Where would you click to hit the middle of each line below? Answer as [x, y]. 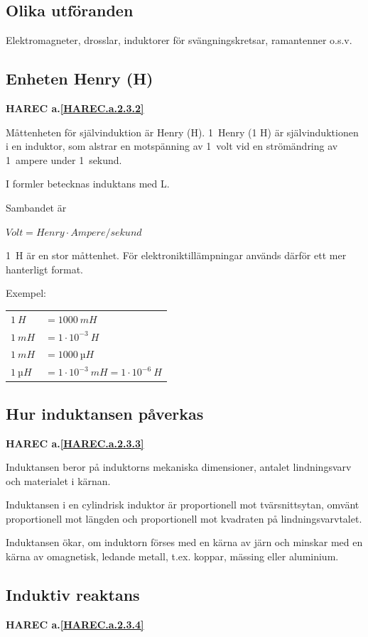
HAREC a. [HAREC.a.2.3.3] [75, 443]
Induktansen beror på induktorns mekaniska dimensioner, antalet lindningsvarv [179, 467]
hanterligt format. [44, 269]
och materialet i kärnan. [58, 480]
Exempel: [26, 293]
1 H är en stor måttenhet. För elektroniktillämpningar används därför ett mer [176, 255]
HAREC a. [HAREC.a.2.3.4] [75, 624]
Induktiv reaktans [73, 595]
